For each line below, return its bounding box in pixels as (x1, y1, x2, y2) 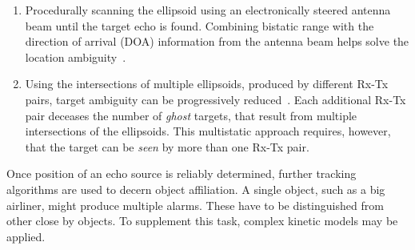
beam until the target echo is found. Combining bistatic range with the (25, 17, 374, 34)
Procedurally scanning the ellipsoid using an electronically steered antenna (25, 2, 391, 18)
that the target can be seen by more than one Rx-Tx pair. (25, 138, 309, 155)
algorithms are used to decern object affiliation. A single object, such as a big (6, 180, 385, 197)
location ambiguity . (25, 48, 126, 65)
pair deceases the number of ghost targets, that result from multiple (25, 107, 357, 123)
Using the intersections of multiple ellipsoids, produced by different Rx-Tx (25, 75, 389, 92)
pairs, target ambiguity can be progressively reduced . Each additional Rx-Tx (25, 91, 406, 107)
